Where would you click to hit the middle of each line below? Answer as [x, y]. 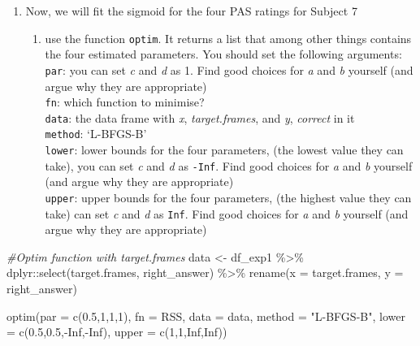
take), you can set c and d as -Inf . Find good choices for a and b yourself [229, 165]
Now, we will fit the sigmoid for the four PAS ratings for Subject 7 [191, 11]
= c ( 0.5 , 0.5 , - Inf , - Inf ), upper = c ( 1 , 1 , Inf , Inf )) [117, 332]
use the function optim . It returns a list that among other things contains [228, 38]
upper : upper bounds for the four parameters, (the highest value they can [228, 197]
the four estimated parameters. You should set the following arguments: [223, 54]
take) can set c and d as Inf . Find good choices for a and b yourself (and [227, 213]
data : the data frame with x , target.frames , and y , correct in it [200, 117]
